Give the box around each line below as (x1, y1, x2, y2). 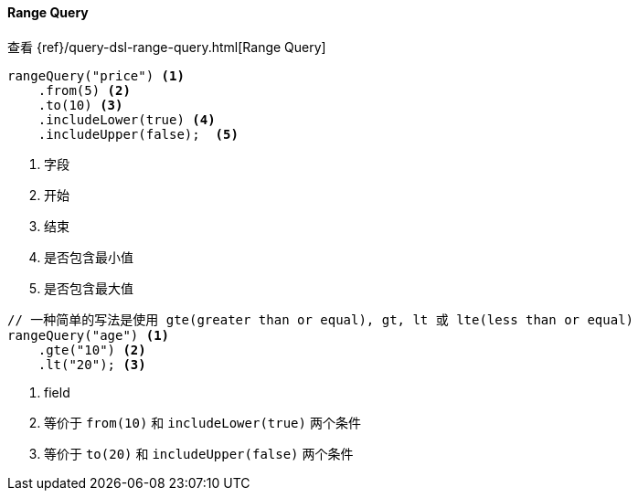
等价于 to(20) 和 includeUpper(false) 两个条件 (44, 445, 354, 461)
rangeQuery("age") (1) (7, 327, 170, 343)
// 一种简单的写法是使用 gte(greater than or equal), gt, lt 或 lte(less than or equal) (7, 312, 634, 327)
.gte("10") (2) (37, 342, 146, 357)
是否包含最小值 (44, 249, 133, 265)
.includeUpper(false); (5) (37, 126, 239, 142)
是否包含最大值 (44, 280, 133, 296)
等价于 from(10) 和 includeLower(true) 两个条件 (44, 414, 361, 430)
